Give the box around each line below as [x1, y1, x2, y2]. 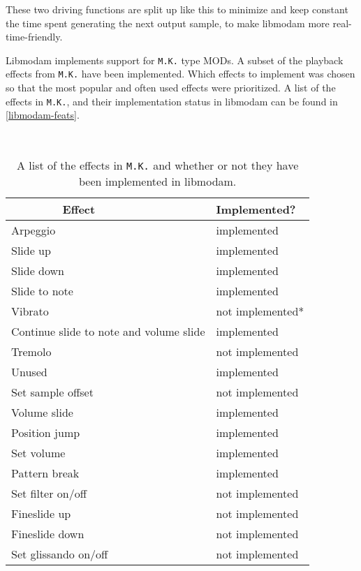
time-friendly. [6, 29, 63, 44]
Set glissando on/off [11, 545, 108, 562]
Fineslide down [11, 525, 84, 542]
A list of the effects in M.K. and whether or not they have [17, 156, 299, 173]
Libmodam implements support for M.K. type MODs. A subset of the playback [6, 52, 344, 67]
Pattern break [11, 464, 80, 481]
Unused [11, 363, 47, 380]
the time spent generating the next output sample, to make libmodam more [6, 15, 330, 30]
